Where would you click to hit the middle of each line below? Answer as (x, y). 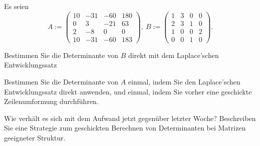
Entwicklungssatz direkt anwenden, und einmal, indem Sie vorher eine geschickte (128, 91)
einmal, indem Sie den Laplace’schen (184, 81)
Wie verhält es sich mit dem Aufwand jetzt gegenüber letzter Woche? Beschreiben (130, 118)
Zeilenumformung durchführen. (51, 101)
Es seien (17, 6)
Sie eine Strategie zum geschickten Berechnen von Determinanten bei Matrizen (125, 128)
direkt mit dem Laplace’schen (173, 55)
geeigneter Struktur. (35, 137)
